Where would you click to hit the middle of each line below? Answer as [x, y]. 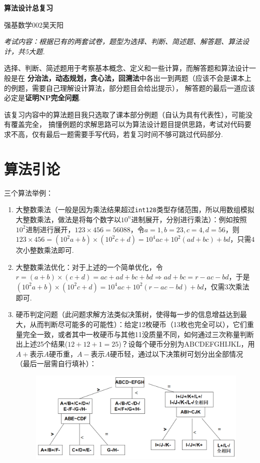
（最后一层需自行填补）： [56, 363]
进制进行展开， [50, 229]
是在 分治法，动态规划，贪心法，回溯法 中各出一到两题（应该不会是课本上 [131, 78]
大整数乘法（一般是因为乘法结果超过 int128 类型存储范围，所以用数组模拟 [135, 209]
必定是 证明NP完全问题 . [42, 98]
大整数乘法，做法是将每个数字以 [68, 219]
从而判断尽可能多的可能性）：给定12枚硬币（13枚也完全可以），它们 [138, 324]
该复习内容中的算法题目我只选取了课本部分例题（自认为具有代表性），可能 [125, 114]
